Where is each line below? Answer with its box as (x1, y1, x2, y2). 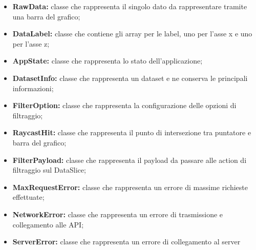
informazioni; (12, 82, 54, 93)
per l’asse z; (12, 38, 50, 49)
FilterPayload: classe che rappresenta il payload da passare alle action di (12, 154, 247, 165)
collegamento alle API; (12, 219, 84, 230)
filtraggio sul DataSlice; (12, 164, 86, 175)
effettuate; (12, 192, 45, 202)
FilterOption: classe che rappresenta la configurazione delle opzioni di (12, 100, 237, 111)
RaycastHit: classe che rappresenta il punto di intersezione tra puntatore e (12, 127, 251, 138)
